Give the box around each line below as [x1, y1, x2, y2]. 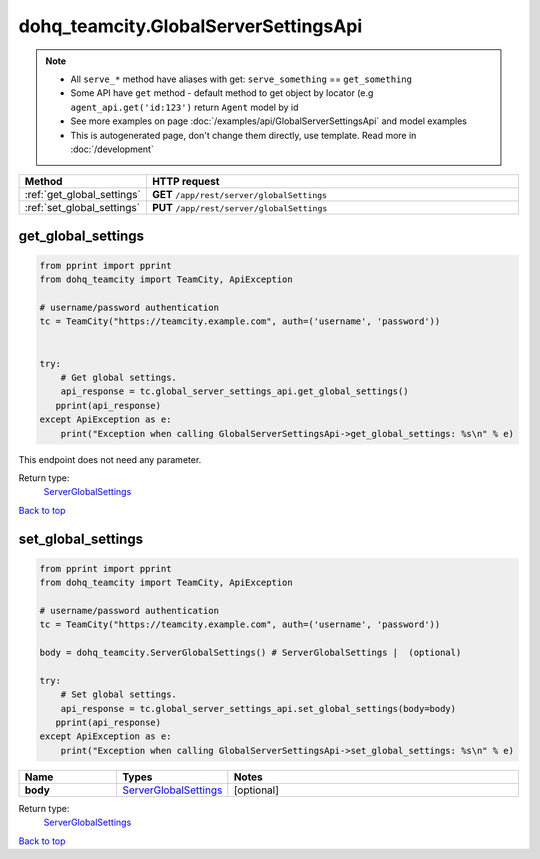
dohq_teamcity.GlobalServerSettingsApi [18, 15, 363, 37]
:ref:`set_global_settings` [24, 201, 140, 215]
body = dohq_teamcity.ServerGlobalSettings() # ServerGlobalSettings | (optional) [39, 647, 462, 659]
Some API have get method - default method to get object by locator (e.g [70, 87, 374, 99]
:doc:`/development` [70, 143, 154, 155]
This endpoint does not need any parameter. [18, 453, 202, 465]
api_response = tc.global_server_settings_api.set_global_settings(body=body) [60, 703, 457, 714]
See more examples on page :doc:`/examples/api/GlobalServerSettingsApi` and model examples [70, 115, 467, 127]
